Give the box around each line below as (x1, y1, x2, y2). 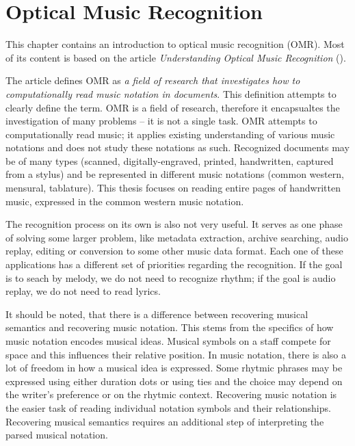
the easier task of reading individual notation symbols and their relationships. (5, 400, 331, 415)
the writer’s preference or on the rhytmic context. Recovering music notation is (5, 387, 337, 402)
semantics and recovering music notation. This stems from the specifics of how (5, 320, 334, 334)
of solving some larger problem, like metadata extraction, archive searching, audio (5, 230, 348, 244)
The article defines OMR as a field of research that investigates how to (5, 73, 300, 88)
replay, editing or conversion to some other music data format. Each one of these (5, 244, 343, 258)
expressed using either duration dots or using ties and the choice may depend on (5, 373, 343, 388)
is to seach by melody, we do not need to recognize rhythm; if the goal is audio (5, 270, 336, 285)
